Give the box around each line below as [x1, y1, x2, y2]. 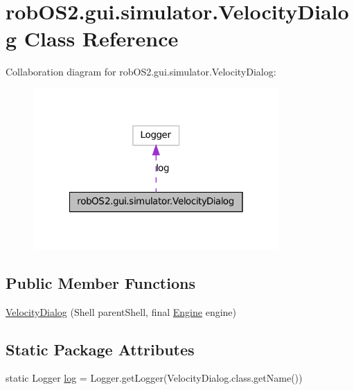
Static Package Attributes [6, 338, 195, 360]
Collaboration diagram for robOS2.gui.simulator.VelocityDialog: [6, 64, 276, 79]
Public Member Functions [6, 272, 195, 293]
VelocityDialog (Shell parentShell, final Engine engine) [6, 304, 237, 319]
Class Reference [24, 24, 179, 53]
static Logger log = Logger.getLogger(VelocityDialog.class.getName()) [6, 371, 303, 385]
